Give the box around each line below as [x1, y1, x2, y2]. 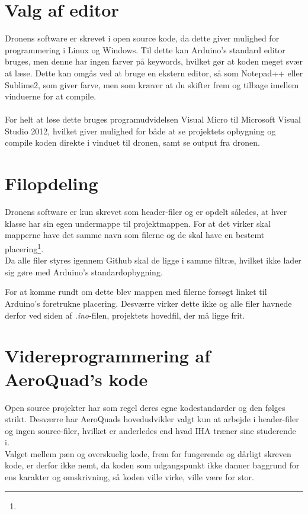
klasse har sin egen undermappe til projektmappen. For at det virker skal [5, 217, 271, 229]
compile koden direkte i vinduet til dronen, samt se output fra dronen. [5, 136, 260, 149]
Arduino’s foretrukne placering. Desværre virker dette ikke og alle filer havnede [5, 297, 292, 309]
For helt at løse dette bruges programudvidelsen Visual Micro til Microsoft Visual [5, 113, 301, 126]
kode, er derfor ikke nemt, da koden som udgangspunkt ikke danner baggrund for [5, 459, 300, 471]
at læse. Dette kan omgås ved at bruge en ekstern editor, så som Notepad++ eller [5, 66, 303, 79]
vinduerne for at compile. [5, 90, 97, 102]
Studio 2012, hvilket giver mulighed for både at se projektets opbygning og [5, 124, 276, 137]
